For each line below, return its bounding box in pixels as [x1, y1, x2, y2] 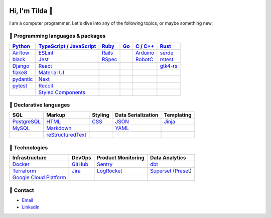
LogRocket [97, 167, 122, 174]
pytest [12, 82, 28, 89]
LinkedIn [22, 204, 40, 210]
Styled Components [38, 88, 85, 95]
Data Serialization [115, 112, 159, 119]
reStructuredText [46, 131, 87, 138]
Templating [164, 112, 192, 119]
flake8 [12, 69, 28, 76]
